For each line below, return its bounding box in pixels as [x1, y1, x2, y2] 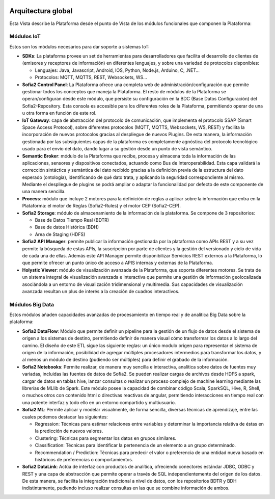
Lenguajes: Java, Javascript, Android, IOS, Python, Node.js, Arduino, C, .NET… [35, 67, 200, 73]
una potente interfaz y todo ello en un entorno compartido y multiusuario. [22, 399, 176, 405]
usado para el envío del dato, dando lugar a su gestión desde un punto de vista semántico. [22, 146, 213, 152]
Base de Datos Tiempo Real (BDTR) [35, 217, 109, 223]
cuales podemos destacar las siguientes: [22, 413, 108, 420]
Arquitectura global [9, 7, 73, 15]
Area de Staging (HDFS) [35, 231, 86, 237]
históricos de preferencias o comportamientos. [35, 456, 133, 462]
